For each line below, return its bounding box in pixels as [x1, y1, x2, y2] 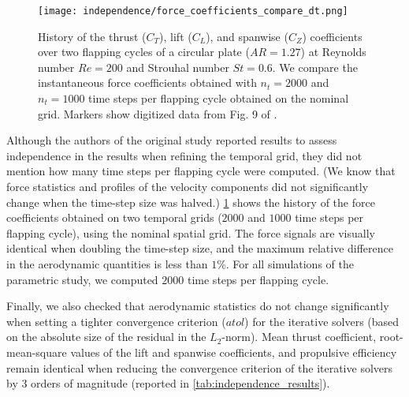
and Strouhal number [126, 58, 229, 75]
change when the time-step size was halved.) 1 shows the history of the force [6, 193, 375, 210]
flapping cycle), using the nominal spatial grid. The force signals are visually [6, 224, 375, 241]
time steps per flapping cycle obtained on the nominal [88, 90, 349, 107]
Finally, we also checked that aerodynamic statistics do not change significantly [6, 298, 389, 314]
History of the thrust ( [38, 28, 147, 44]
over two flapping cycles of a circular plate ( [38, 43, 250, 60]
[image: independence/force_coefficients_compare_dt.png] [38, 6, 348, 17]
